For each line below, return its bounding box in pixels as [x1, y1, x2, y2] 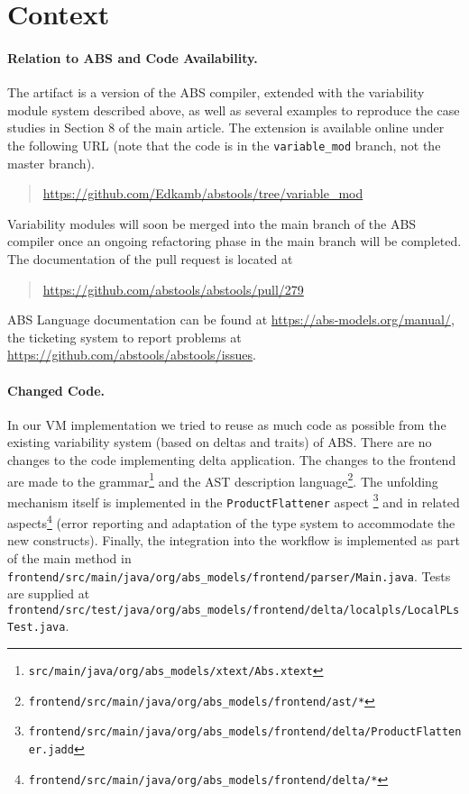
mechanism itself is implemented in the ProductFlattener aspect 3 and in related [7, 489, 460, 511]
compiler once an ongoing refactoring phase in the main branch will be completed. [7, 232, 462, 251]
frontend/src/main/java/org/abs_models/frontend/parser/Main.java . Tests [7, 566, 451, 585]
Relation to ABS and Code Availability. [7, 48, 258, 67]
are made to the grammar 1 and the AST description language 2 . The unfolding [7, 469, 438, 490]
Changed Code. [7, 380, 106, 399]
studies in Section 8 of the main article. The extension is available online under [7, 118, 445, 137]
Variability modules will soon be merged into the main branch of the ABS [7, 214, 417, 233]
